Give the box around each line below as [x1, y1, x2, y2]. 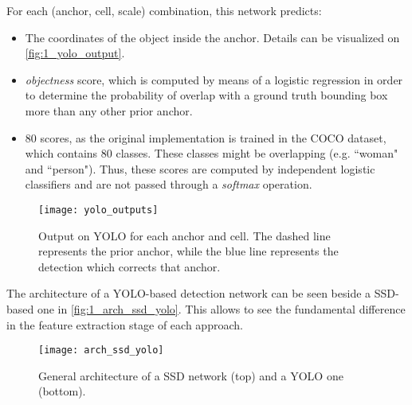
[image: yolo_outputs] [38, 204, 159, 216]
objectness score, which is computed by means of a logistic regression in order [25, 71, 403, 88]
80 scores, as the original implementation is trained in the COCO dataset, [25, 129, 386, 146]
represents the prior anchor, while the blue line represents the [38, 243, 339, 259]
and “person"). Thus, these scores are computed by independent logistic [25, 160, 375, 177]
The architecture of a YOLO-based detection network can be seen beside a [6, 285, 371, 302]
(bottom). [38, 383, 86, 399]
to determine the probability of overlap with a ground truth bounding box [25, 87, 388, 103]
